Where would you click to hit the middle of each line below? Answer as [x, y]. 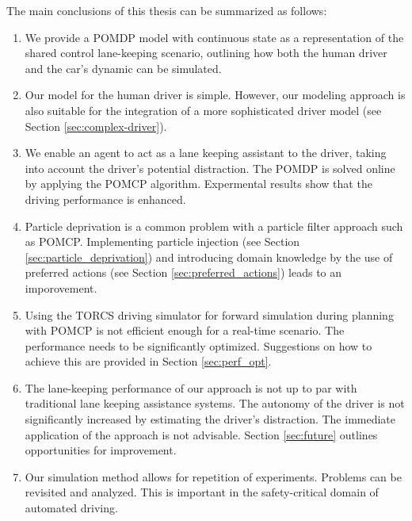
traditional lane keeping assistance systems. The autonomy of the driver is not [215, 403]
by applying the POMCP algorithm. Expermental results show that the [198, 184]
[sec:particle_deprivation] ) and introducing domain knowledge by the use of [209, 257]
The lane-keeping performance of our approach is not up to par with [191, 387]
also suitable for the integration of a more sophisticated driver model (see [203, 110]
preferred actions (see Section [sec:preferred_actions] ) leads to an [183, 272]
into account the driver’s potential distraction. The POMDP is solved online [210, 168]
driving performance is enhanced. [105, 199]
